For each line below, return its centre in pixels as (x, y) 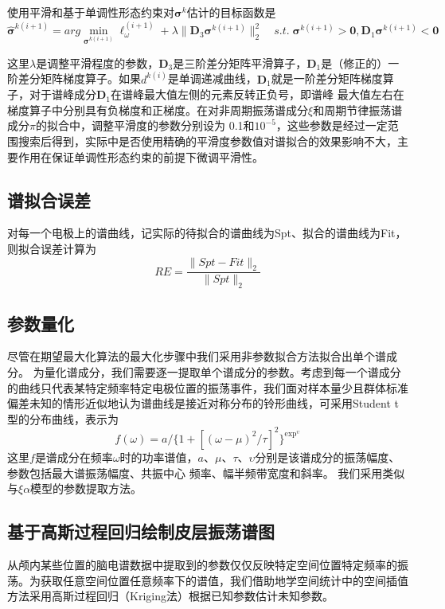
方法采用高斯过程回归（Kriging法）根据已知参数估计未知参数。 (170, 596)
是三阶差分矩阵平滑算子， (240, 62)
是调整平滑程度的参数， (98, 62)
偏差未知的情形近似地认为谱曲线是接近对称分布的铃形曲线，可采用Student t (203, 403)
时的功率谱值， (159, 457)
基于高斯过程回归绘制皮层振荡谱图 (141, 531)
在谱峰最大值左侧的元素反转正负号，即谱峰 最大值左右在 (258, 94)
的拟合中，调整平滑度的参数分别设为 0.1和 (145, 125)
